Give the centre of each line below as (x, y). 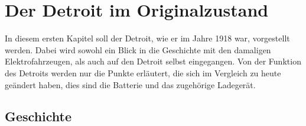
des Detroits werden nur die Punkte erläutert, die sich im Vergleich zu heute (143, 72)
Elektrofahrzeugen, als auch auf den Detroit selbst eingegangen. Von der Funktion (153, 61)
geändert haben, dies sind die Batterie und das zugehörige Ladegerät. (130, 84)
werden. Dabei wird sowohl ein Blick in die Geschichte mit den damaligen (138, 49)
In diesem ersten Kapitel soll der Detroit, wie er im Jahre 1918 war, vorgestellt (147, 38)
